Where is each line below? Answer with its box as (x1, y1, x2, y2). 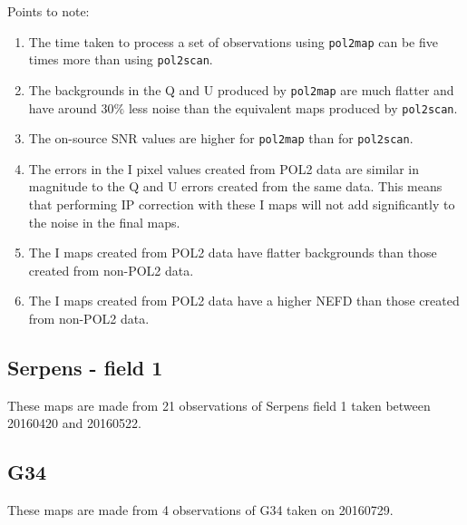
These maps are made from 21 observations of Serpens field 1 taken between (7, 395, 431, 414)
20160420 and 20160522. (7, 413, 141, 433)
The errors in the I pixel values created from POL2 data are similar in (28, 159, 420, 178)
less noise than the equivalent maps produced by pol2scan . (128, 98, 458, 117)
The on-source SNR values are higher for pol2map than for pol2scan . (28, 129, 413, 148)
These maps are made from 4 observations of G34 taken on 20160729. (7, 501, 394, 520)
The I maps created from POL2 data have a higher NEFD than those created (28, 291, 460, 310)
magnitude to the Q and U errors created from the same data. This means (28, 177, 443, 196)
